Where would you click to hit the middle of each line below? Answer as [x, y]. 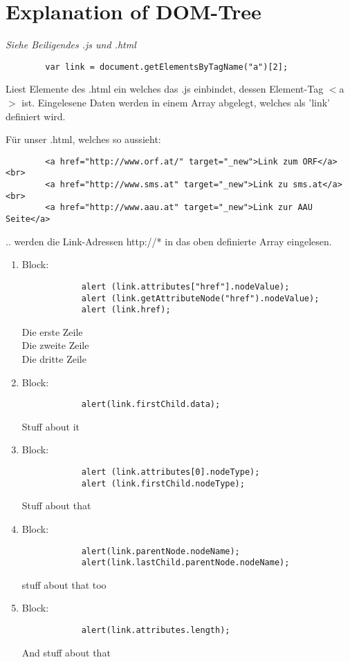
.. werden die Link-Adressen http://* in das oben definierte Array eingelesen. [169, 241]
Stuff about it [51, 426]
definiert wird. [36, 116]
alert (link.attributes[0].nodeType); [171, 472]
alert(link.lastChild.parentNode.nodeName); [185, 563]
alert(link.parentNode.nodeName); [160, 551]
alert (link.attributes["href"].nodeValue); [185, 286]
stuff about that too [64, 584]
